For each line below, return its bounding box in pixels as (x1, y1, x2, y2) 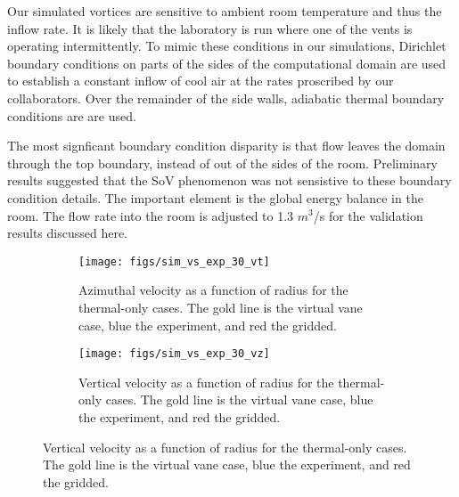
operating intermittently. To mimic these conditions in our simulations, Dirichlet (7, 37, 447, 55)
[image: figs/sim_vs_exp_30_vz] (78, 347, 270, 361)
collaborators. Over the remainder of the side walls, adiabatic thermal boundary (7, 88, 445, 107)
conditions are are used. (7, 106, 136, 125)
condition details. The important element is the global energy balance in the (7, 188, 423, 207)
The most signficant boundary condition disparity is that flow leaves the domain (7, 136, 446, 155)
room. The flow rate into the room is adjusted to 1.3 (7, 206, 294, 224)
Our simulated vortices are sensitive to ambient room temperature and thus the (7, 2, 442, 20)
